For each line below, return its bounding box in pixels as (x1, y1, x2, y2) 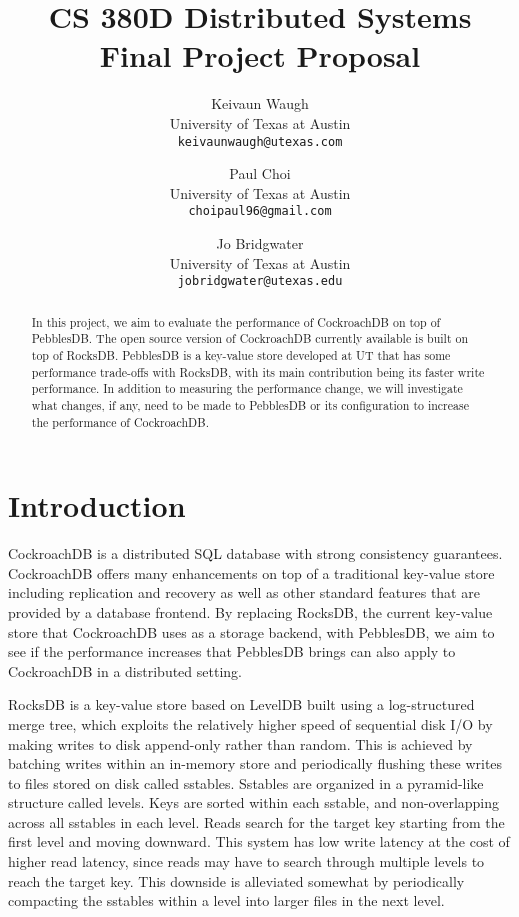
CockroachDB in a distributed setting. (8, 660, 242, 681)
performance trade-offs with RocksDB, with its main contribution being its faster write (31, 363, 485, 380)
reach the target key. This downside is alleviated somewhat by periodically (8, 870, 465, 891)
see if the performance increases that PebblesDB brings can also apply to (8, 641, 456, 662)
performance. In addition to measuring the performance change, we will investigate (31, 380, 463, 397)
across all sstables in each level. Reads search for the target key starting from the (8, 811, 505, 832)
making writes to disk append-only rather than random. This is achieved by (8, 733, 473, 754)
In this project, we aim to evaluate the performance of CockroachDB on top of (31, 313, 441, 330)
